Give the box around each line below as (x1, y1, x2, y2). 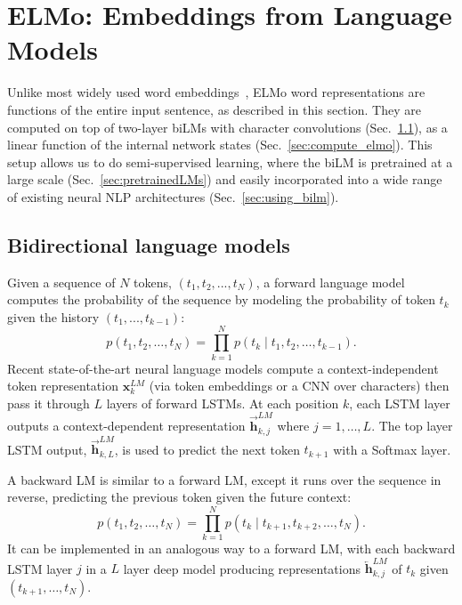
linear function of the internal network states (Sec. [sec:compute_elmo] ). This (7, 135, 433, 154)
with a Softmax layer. (333, 440, 451, 458)
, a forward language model (255, 272, 405, 291)
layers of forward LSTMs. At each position (106, 393, 339, 412)
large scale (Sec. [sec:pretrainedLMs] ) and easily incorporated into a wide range (7, 170, 442, 189)
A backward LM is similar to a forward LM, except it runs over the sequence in (7, 470, 442, 488)
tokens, (134, 272, 172, 291)
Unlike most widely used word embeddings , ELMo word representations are (7, 83, 426, 101)
